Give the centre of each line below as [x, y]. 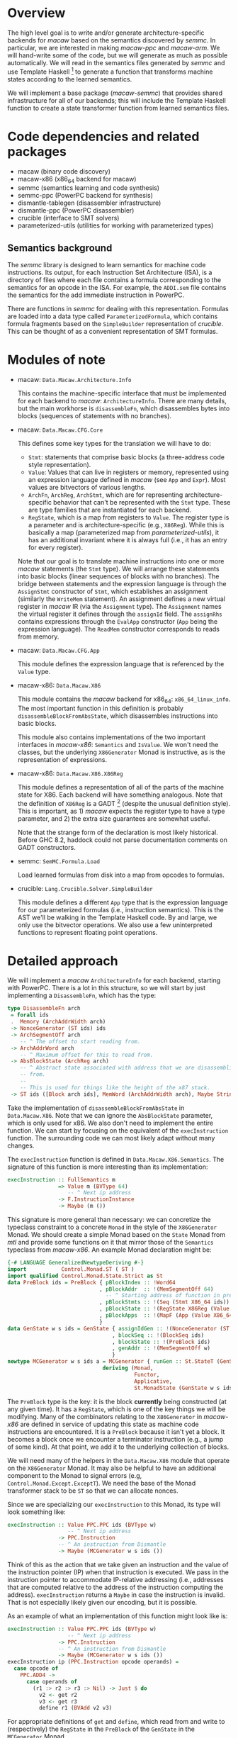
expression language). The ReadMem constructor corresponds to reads [119, 629]
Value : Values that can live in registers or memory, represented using [128, 472]
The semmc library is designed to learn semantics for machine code [107, 265]
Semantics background [60, 248]
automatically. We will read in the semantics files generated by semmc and [116, 62]
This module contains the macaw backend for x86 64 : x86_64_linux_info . [124, 700]
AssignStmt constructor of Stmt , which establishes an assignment [112, 592]
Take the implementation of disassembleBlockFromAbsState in [96, 1108]
